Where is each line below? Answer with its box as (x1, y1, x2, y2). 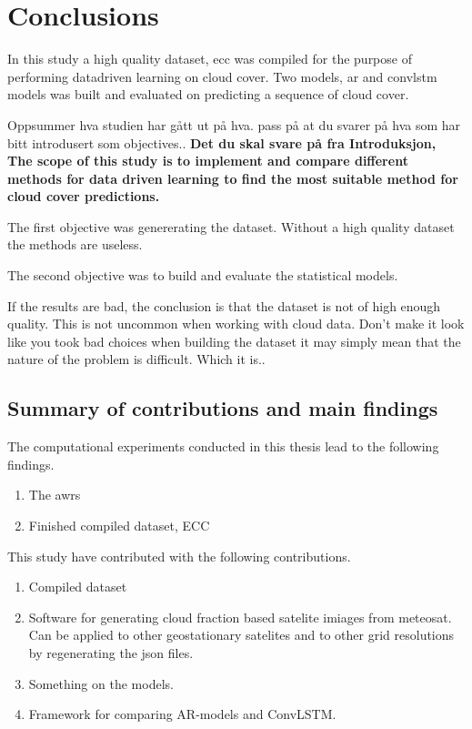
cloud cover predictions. (7, 187, 160, 206)
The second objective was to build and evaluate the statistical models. (7, 266, 398, 285)
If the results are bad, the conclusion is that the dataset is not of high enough (7, 296, 441, 315)
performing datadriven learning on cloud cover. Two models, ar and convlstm (7, 66, 437, 86)
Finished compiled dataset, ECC (28, 516, 210, 535)
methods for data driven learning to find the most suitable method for (7, 168, 458, 187)
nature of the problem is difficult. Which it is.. (7, 349, 266, 369)
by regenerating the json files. (28, 643, 194, 662)
